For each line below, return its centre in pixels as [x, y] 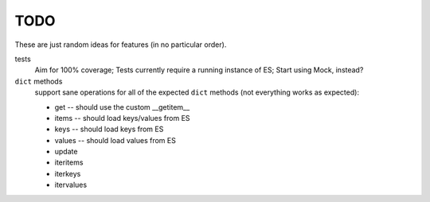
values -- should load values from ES [115, 140]
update [66, 152]
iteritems [69, 162]
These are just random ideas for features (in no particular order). [121, 45]
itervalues [71, 185]
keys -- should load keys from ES [109, 129]
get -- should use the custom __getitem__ [122, 107]
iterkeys [68, 173]
